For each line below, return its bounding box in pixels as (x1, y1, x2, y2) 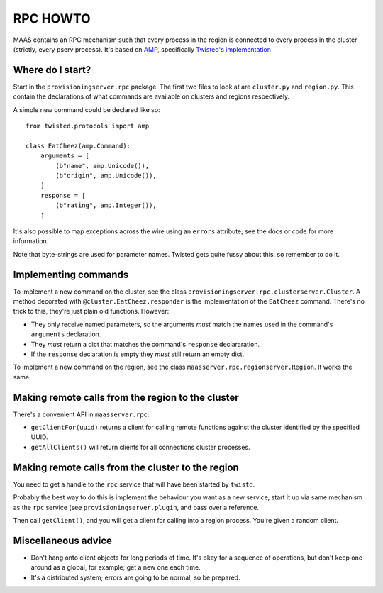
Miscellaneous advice (13, 534, 113, 546)
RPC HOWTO (13, 11, 91, 26)
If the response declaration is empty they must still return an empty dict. (30, 350, 245, 358)
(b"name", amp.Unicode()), (55, 162, 150, 170)
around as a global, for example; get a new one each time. (30, 563, 201, 572)
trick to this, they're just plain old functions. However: (13, 307, 170, 316)
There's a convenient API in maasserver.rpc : (13, 410, 150, 419)
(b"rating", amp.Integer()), (55, 201, 157, 209)
